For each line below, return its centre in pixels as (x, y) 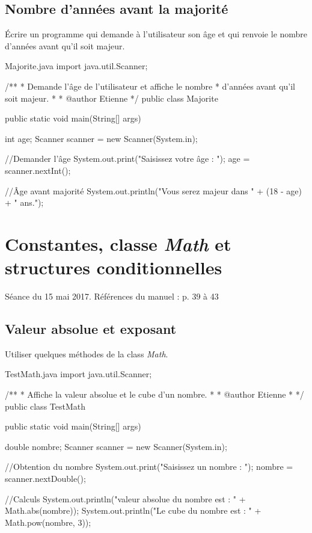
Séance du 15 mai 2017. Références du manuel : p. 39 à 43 (112, 296)
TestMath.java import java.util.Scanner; (78, 374)
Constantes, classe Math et (118, 244)
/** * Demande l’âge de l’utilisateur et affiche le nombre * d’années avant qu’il (150, 86)
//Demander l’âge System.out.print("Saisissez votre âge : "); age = (127, 159)
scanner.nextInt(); (38, 170)
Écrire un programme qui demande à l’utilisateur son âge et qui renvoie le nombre (156, 34)
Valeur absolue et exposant (91, 329)
